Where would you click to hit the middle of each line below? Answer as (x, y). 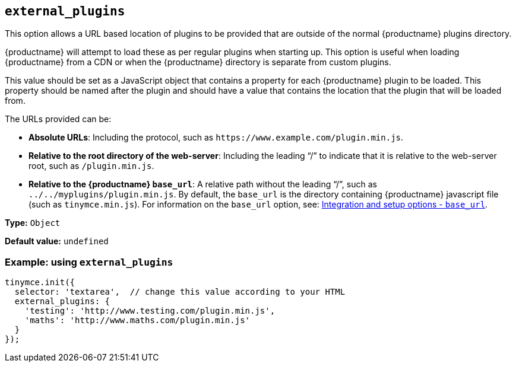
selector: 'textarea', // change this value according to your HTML (180, 292)
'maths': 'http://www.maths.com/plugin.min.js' (137, 320)
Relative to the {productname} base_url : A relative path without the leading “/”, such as (203, 184)
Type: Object (33, 223)
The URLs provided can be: (58, 119)
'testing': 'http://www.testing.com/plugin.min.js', (150, 311)
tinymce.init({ (40, 283)
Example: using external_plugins (89, 262)
